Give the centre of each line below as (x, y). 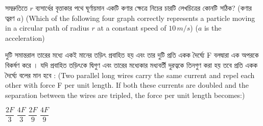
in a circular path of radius (47, 28)
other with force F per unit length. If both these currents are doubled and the (127, 85)
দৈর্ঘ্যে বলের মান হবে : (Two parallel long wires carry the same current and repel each (130, 75)
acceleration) (25, 37)
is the (213, 28)
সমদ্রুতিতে (16, 8)
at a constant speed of (132, 28)
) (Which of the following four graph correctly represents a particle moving (138, 18)
